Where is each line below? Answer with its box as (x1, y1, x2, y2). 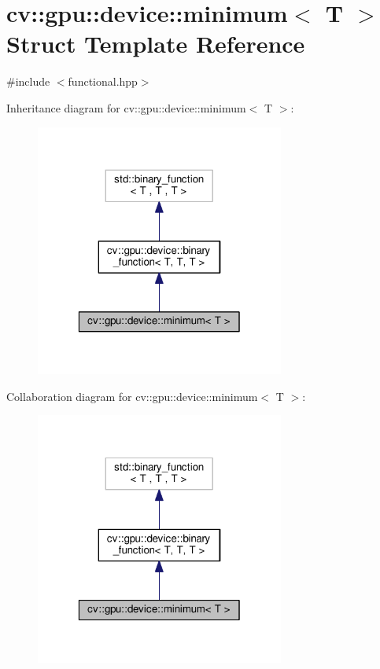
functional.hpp (68, 73, 138, 90)
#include (6, 73, 50, 90)
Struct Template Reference (6, 28, 305, 60)
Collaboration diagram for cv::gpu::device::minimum (6, 388, 258, 404)
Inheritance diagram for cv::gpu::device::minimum (6, 99, 246, 116)
